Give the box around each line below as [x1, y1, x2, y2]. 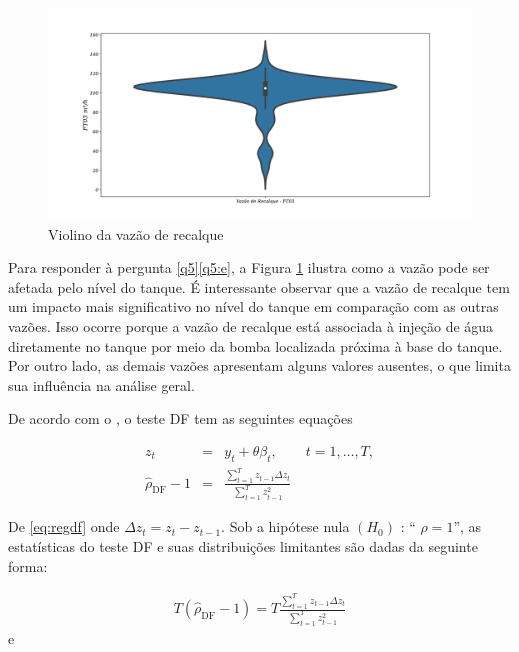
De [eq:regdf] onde [8, 516, 120, 537]
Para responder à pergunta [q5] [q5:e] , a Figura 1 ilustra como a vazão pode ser [8, 257, 490, 278]
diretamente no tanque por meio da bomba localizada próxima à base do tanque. [8, 335, 503, 356]
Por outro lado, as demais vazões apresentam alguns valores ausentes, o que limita [8, 355, 511, 376]
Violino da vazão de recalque [48, 223, 224, 244]
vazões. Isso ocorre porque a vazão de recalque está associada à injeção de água [8, 315, 494, 336]
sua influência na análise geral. [8, 374, 195, 395]
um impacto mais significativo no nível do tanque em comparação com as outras [8, 296, 499, 317]
